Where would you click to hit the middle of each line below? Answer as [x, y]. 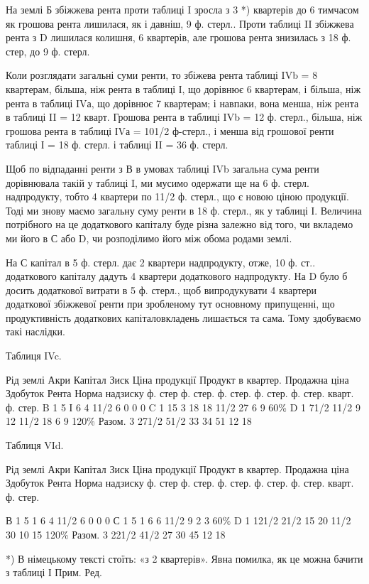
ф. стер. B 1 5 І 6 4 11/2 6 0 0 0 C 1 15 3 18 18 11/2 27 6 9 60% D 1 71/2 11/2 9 [183, 407]
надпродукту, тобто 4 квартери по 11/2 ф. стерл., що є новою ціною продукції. [177, 196]
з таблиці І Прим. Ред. [54, 572]
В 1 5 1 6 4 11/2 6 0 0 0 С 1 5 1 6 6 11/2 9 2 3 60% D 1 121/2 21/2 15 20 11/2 [178, 520]
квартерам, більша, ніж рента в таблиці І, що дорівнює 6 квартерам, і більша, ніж [183, 88]
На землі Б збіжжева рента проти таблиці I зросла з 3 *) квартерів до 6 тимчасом [182, 9]
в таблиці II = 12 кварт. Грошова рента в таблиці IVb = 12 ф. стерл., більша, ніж [184, 117]
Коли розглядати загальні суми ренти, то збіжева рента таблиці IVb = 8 [162, 75]
